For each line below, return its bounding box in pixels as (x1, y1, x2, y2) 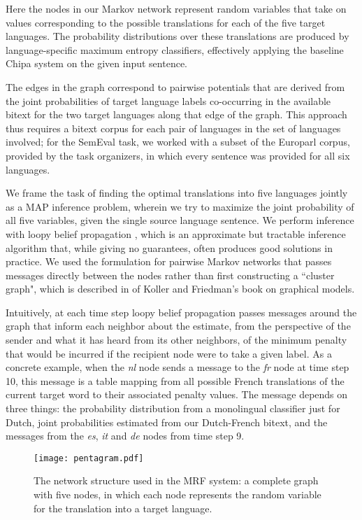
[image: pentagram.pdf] (34, 453, 144, 463)
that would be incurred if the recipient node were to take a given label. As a (6, 346, 332, 360)
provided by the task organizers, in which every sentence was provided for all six (6, 148, 350, 162)
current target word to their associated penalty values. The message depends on (6, 387, 348, 402)
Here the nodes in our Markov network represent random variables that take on (6, 1, 347, 15)
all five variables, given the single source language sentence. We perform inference (6, 213, 354, 227)
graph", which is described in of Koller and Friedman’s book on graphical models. (6, 281, 355, 296)
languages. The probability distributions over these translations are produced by (6, 29, 349, 43)
